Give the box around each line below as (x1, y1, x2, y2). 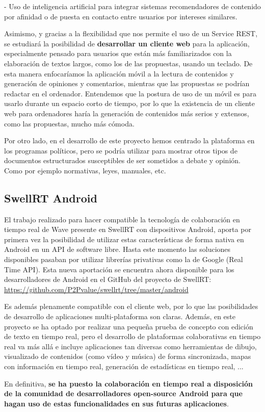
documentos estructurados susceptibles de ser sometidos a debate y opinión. (4, 155, 241, 166)
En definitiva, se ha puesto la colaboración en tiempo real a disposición (4, 378, 253, 389)
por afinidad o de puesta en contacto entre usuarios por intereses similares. (4, 11, 237, 21)
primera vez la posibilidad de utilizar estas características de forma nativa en (4, 234, 244, 244)
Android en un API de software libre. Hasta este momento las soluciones (4, 244, 231, 254)
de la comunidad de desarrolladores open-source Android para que (4, 388, 243, 399)
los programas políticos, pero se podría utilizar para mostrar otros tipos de (4, 145, 237, 156)
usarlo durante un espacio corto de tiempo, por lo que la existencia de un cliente (4, 98, 255, 109)
